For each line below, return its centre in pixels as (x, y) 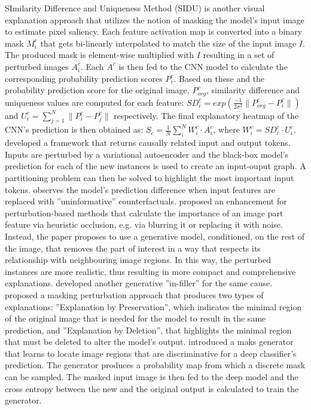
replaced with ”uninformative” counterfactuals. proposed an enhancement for (146, 201)
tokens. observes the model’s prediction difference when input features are (140, 189)
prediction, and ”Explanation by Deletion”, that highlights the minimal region (148, 330)
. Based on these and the (219, 78)
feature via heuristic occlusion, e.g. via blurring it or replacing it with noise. (144, 224)
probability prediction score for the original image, (97, 90)
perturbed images (37, 66)
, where (226, 129)
